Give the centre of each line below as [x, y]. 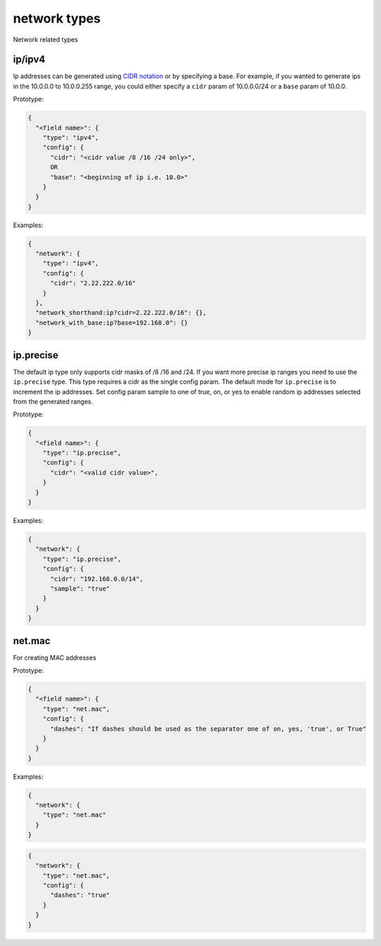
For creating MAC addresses [55, 657]
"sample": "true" [80, 588]
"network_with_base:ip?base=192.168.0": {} [112, 322]
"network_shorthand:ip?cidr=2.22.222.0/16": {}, [121, 313]
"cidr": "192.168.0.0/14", [97, 579]
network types [57, 18]
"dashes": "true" [80, 895]
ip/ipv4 [29, 60]
